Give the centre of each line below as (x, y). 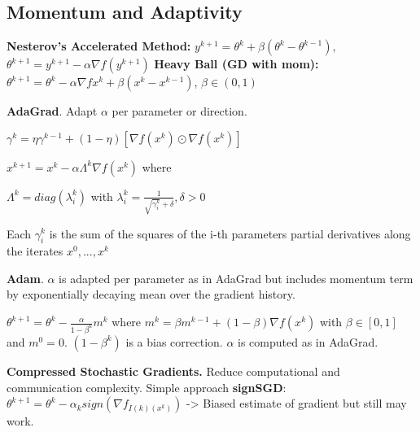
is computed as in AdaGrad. (308, 341)
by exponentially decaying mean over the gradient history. (151, 294)
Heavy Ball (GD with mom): (236, 64)
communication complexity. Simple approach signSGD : (147, 387)
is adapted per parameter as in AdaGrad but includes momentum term (236, 278)
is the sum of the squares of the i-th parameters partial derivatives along (230, 233)
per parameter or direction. (179, 111)
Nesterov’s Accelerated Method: (99, 46)
